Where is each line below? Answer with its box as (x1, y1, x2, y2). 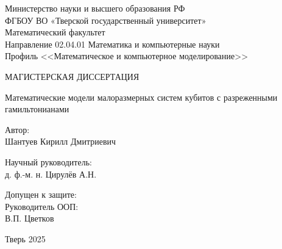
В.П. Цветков (5, 212, 54, 225)
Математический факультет (5, 26, 105, 38)
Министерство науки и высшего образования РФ (5, 2, 185, 14)
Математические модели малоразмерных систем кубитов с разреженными (5, 90, 278, 103)
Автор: (5, 123, 30, 135)
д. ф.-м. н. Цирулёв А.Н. (5, 167, 97, 180)
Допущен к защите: (5, 188, 77, 201)
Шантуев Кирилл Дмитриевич (5, 135, 116, 148)
